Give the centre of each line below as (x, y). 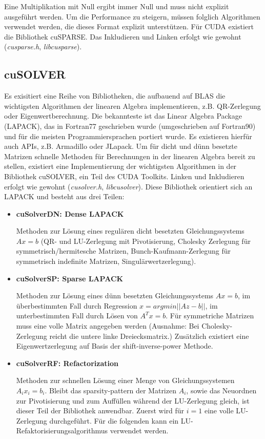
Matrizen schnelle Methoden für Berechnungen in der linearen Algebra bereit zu (130, 156)
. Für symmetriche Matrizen (210, 316)
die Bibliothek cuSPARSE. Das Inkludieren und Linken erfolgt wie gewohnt (123, 36)
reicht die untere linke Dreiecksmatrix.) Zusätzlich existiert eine (149, 336)
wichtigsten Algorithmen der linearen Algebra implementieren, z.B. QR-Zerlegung (132, 106)
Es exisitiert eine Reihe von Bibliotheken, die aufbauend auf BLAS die (115, 96)
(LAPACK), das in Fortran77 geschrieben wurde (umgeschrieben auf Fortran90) (130, 126)
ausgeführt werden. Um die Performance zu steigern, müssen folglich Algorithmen (132, 16)
